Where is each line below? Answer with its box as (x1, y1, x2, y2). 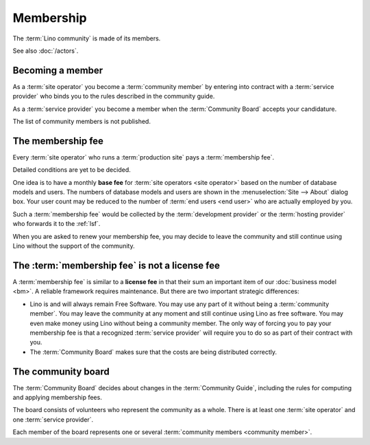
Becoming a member (12, 64, 103, 76)
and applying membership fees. (12, 393, 102, 401)
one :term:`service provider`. (12, 415, 94, 424)
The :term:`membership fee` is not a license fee (12, 259, 221, 271)
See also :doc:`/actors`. (12, 47, 79, 55)
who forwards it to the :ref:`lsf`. (12, 220, 101, 228)
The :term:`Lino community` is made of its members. (12, 34, 161, 42)
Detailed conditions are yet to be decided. (12, 166, 132, 174)
